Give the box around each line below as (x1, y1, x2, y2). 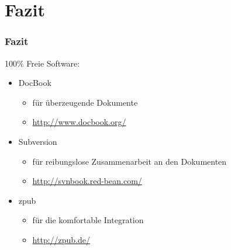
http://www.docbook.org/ (32, 116, 126, 128)
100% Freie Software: (5, 57, 80, 69)
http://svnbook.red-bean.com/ (32, 175, 142, 187)
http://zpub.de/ (32, 233, 91, 245)
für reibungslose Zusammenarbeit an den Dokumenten (32, 155, 227, 167)
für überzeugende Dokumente (32, 96, 138, 108)
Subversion (18, 135, 57, 147)
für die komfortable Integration (32, 214, 144, 226)
